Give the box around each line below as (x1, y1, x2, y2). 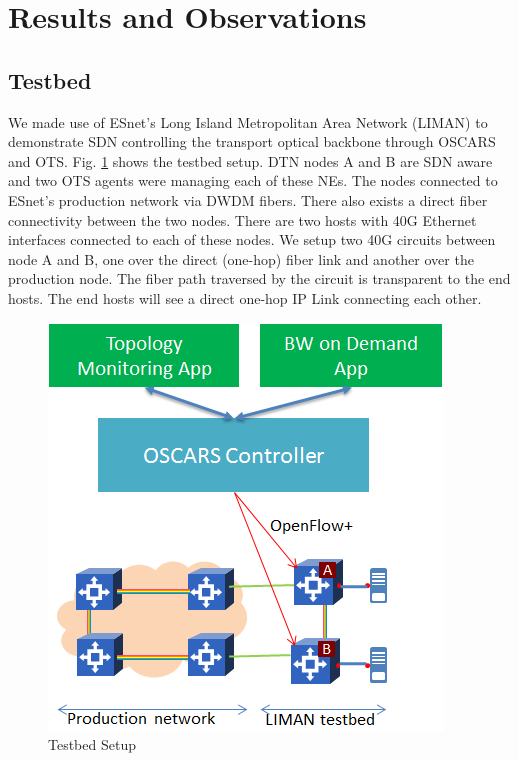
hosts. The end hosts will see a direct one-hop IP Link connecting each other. (8, 287, 482, 308)
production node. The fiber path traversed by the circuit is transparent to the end (8, 268, 511, 289)
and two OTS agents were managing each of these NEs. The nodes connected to (8, 170, 498, 191)
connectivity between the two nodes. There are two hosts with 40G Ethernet (8, 209, 477, 230)
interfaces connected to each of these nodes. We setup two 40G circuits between (8, 229, 496, 250)
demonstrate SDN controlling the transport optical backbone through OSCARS (8, 131, 496, 152)
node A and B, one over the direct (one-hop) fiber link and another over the (8, 248, 474, 269)
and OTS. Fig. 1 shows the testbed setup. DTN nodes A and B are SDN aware (8, 150, 493, 171)
